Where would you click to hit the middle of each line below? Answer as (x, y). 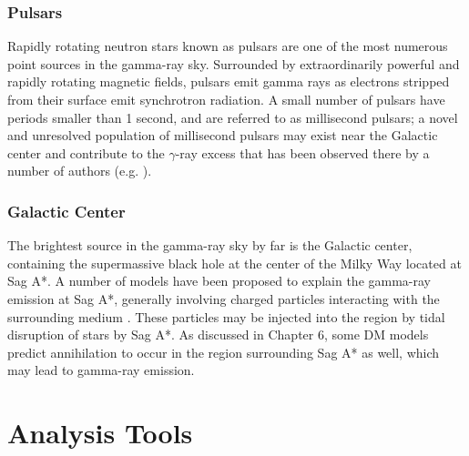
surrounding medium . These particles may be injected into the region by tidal (226, 316)
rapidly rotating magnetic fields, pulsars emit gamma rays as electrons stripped (229, 81)
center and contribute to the (86, 152)
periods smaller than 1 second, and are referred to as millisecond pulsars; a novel (233, 117)
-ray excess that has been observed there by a (302, 152)
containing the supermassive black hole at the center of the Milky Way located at (234, 263)
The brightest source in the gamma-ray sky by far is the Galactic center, (210, 245)
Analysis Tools (100, 433)
